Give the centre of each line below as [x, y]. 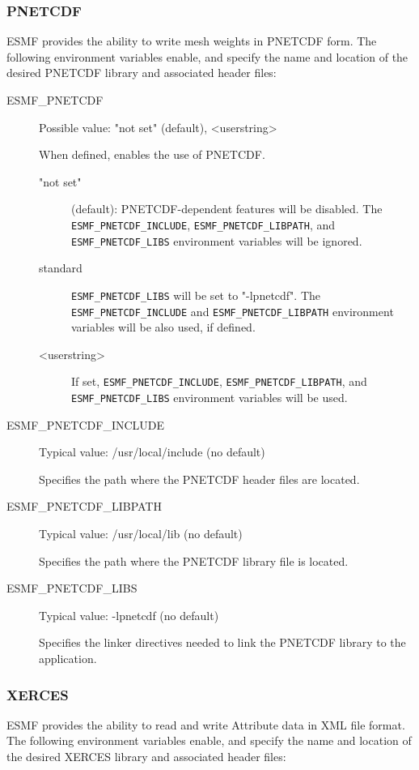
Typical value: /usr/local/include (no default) [152, 452]
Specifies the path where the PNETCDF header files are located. [199, 479]
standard [61, 268]
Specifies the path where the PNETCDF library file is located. [194, 560]
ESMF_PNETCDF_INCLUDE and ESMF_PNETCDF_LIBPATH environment [233, 311]
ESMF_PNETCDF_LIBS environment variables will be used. [209, 398]
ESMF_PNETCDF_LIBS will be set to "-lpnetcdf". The [196, 295]
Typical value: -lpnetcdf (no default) [129, 615]
